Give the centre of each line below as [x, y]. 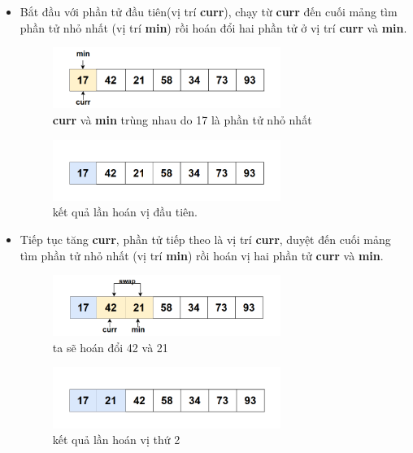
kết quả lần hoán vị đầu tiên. [125, 212]
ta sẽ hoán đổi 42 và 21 [110, 347]
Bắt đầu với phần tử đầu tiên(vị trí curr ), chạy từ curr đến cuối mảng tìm [209, 11]
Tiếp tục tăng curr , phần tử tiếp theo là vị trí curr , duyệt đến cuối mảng [205, 240]
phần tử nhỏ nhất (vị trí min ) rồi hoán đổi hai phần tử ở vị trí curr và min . [213, 27]
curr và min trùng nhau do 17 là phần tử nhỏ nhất [182, 120]
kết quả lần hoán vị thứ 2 [116, 440]
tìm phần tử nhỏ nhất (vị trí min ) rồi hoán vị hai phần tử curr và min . [202, 255]
